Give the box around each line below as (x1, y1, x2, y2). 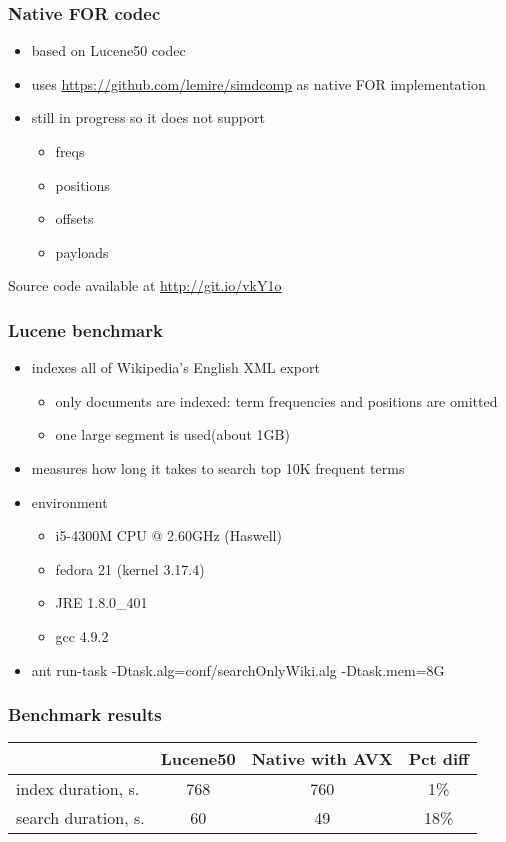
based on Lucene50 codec (31, 40, 186, 61)
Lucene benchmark (8, 317, 163, 342)
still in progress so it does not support (31, 107, 265, 128)
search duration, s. (16, 806, 145, 830)
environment (31, 491, 108, 512)
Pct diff (408, 747, 469, 771)
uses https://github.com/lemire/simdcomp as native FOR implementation (31, 73, 486, 94)
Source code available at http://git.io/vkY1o (8, 275, 282, 296)
